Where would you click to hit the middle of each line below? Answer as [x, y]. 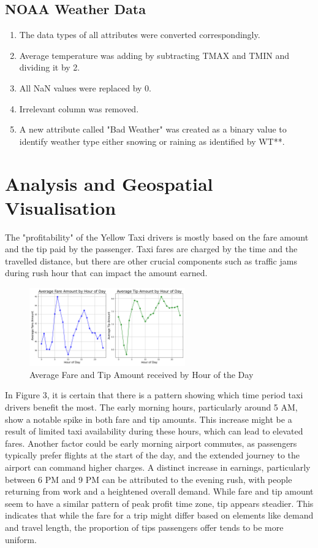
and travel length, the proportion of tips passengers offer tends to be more [144, 527]
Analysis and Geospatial [109, 183]
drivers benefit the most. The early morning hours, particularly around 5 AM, [151, 407]
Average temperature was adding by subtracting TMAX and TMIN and [154, 55]
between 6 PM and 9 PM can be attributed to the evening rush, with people [149, 479]
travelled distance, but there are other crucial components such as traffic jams [151, 260]
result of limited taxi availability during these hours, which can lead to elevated [154, 431]
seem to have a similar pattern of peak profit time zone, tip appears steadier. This [159, 503]
